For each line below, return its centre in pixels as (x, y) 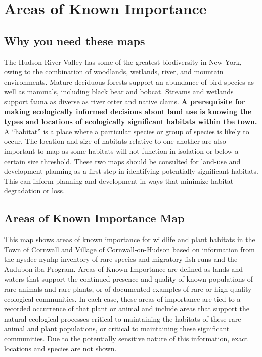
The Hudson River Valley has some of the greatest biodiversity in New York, (123, 62)
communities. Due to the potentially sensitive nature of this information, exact (126, 339)
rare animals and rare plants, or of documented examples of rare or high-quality (128, 289)
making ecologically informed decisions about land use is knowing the (128, 111)
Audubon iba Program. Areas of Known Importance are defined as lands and (124, 269)
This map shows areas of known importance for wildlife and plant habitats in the (130, 239)
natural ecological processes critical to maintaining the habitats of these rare (123, 318)
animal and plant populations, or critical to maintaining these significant (117, 328)
